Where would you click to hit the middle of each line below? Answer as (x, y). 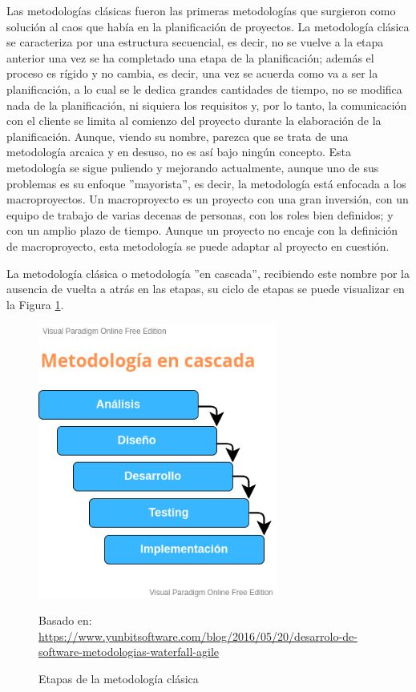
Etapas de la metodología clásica (119, 678)
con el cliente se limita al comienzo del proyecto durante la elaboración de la (194, 121)
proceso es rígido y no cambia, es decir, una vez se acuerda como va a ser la (192, 73)
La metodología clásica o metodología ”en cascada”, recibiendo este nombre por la (208, 273)
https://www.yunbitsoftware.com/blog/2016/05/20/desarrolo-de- (198, 636)
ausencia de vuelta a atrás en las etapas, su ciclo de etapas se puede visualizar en (206, 289)
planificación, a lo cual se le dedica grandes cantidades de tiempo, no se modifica (204, 89)
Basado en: (65, 620)
